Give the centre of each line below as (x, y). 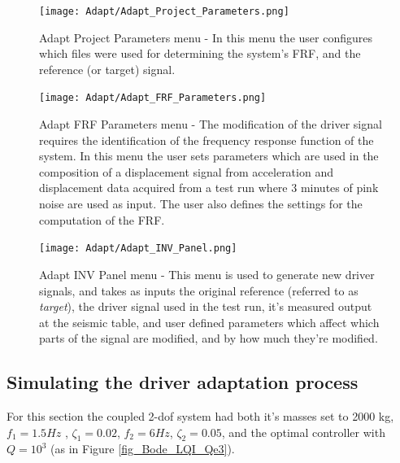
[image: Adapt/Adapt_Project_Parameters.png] (164, 11)
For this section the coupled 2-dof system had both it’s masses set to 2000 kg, (200, 416)
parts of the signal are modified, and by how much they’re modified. (209, 338)
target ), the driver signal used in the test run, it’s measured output (206, 306)
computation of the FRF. (102, 219)
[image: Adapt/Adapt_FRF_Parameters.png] (153, 98)
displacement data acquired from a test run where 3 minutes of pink (209, 188)
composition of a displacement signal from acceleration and (186, 171)
